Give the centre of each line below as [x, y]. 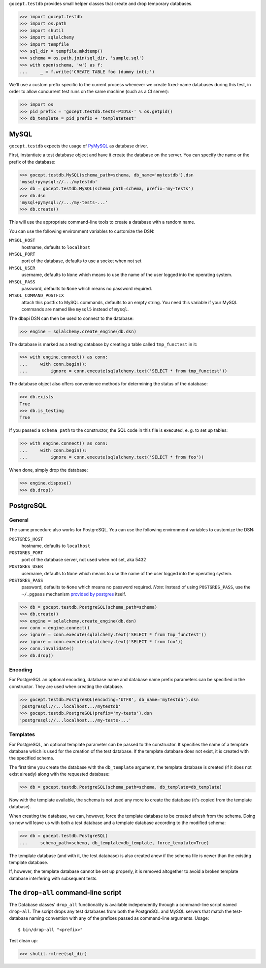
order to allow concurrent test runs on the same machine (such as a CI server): [89, 92]
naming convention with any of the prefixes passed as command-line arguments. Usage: [119, 918]
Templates [22, 734]
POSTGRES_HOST [26, 539]
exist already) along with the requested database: [59, 774]
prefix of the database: [32, 162]
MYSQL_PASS [22, 282]
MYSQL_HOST [22, 241]
